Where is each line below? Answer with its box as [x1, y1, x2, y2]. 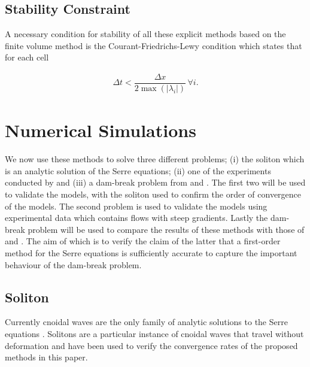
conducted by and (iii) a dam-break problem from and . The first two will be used [5, 176, 306, 189]
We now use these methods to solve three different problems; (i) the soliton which [5, 153, 305, 165]
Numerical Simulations [5, 118, 196, 142]
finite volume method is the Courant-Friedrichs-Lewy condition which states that [5, 39, 302, 51]
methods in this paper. [5, 351, 88, 363]
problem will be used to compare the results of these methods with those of [28, 223, 305, 235]
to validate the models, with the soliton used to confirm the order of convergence [5, 187, 302, 200]
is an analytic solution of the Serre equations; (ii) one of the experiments [5, 164, 271, 177]
